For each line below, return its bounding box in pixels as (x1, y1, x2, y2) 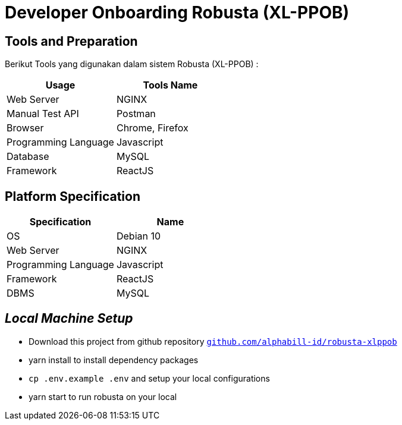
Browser (7, 122, 44, 134)
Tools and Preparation (5, 33, 138, 49)
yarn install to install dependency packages (29, 354, 199, 365)
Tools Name (143, 79, 198, 92)
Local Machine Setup (5, 311, 133, 326)
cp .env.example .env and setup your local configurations (29, 373, 270, 383)
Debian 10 (116, 230, 161, 243)
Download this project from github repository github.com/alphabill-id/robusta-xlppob (29, 336, 397, 347)
